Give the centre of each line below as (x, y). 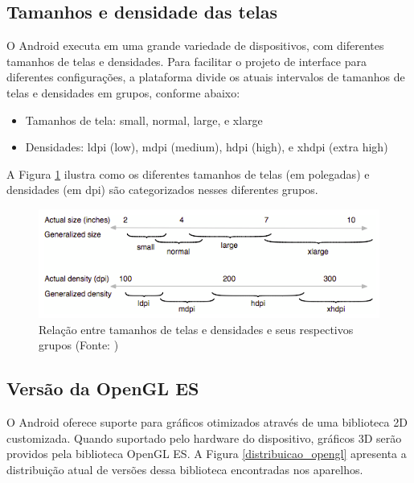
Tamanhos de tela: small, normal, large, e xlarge (144, 120)
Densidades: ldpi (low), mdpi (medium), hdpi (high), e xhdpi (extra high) (207, 147)
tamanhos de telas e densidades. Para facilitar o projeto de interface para (187, 61)
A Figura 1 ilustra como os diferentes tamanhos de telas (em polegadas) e (188, 173)
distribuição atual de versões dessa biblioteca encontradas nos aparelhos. (185, 470)
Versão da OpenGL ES (103, 388)
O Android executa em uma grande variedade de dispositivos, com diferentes (195, 45)
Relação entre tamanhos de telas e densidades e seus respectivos (196, 329)
